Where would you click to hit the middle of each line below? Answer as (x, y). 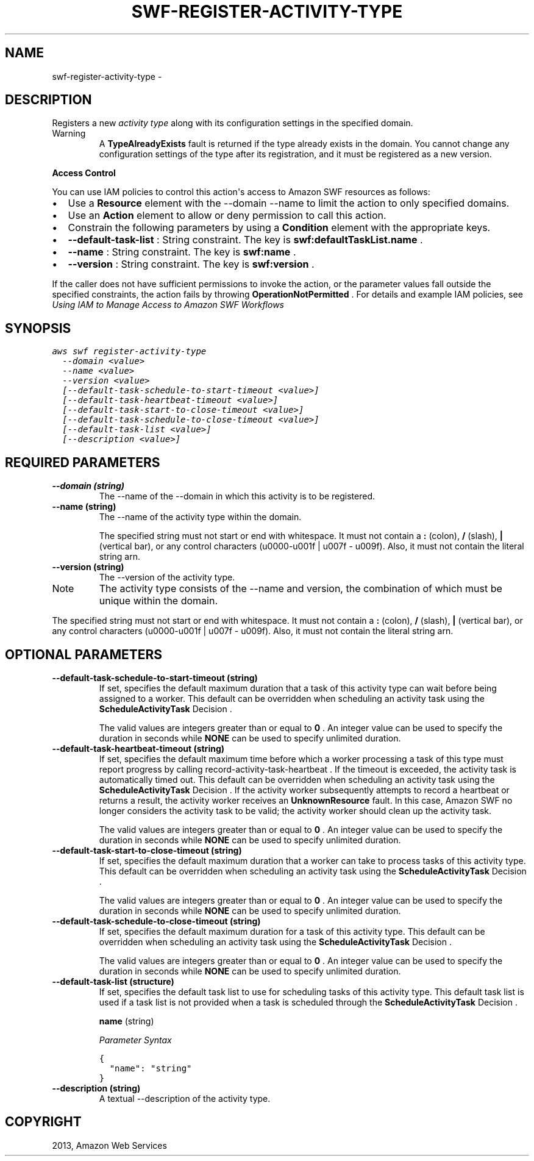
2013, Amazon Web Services (109, 1145)
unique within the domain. (158, 601)
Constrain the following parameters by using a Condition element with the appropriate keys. (279, 228)
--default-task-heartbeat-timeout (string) (138, 748)
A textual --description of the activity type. (185, 1098)
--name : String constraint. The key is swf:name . (182, 252)
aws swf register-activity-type (129, 352)
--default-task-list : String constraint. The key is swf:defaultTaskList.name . (245, 240)
